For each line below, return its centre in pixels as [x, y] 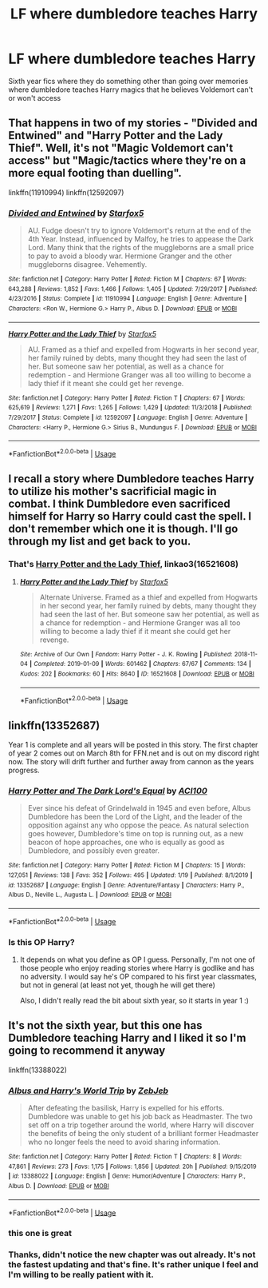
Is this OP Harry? [41, 942]
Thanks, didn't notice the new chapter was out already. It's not [132, 1254]
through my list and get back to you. [100, 542]
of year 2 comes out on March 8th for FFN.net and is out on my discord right [134, 753]
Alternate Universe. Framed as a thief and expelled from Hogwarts [148, 597]
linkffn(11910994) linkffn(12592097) [66, 192]
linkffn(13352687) [54, 726]
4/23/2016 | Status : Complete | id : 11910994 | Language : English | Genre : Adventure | [128, 299]
